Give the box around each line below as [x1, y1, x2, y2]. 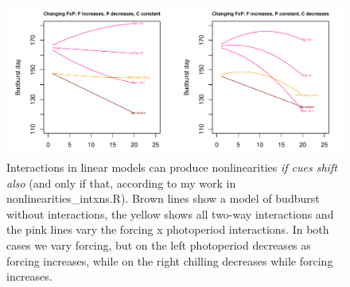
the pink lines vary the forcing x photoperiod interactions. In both [6, 221, 329, 238]
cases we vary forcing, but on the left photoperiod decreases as [6, 236, 311, 253]
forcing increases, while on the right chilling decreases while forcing [6, 252, 333, 269]
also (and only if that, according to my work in [6, 174, 236, 191]
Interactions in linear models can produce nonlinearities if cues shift [6, 158, 337, 175]
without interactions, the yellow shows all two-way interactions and [6, 205, 334, 222]
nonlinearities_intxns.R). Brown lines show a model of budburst [6, 190, 320, 207]
